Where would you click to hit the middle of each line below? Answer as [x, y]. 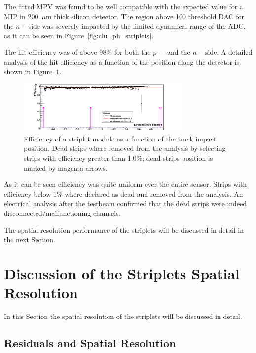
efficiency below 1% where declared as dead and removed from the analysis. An [124, 194]
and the [179, 52]
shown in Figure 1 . [33, 71]
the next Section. [30, 239]
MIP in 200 [21, 16]
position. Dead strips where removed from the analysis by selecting [125, 148]
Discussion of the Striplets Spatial [122, 273]
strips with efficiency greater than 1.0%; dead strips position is [118, 158]
